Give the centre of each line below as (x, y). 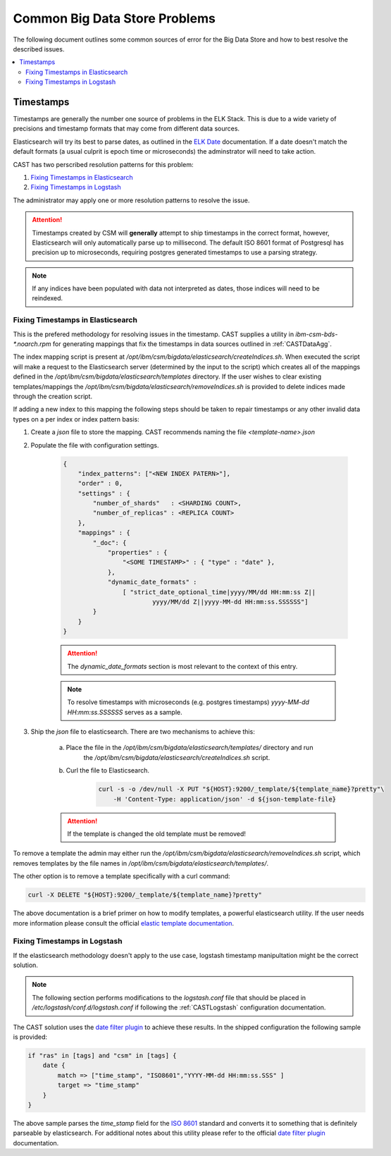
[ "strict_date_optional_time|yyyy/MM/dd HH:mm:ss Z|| (219, 592)
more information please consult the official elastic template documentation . (124, 923)
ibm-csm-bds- (317, 334)
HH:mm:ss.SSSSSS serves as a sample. (125, 712)
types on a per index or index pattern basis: (76, 419)
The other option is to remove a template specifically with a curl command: (122, 876)
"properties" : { (137, 553)
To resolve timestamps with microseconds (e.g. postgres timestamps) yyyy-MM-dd (188, 702)
